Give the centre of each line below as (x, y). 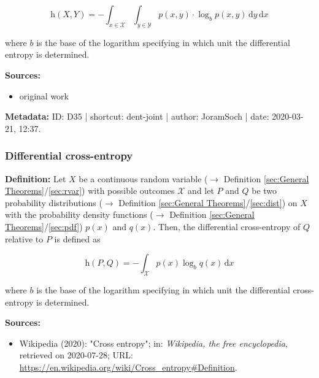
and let (201, 191)
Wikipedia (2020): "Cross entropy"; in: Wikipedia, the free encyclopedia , (153, 343)
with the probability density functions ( (79, 214)
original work (44, 95)
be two (264, 191)
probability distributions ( (54, 202)
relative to (24, 238)
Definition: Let (36, 178)
